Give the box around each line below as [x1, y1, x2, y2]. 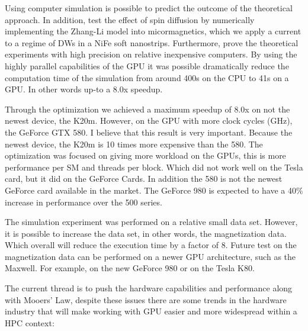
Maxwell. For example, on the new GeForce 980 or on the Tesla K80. [5, 262, 255, 274]
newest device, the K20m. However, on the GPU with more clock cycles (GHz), [5, 114, 293, 127]
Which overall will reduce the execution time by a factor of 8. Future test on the [5, 239, 297, 251]
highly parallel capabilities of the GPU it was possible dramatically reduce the [5, 59, 289, 72]
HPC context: [5, 316, 54, 329]
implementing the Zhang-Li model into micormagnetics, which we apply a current [5, 25, 301, 37]
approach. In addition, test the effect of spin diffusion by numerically [5, 13, 255, 25]
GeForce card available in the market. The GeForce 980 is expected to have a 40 [5, 184, 296, 196]
